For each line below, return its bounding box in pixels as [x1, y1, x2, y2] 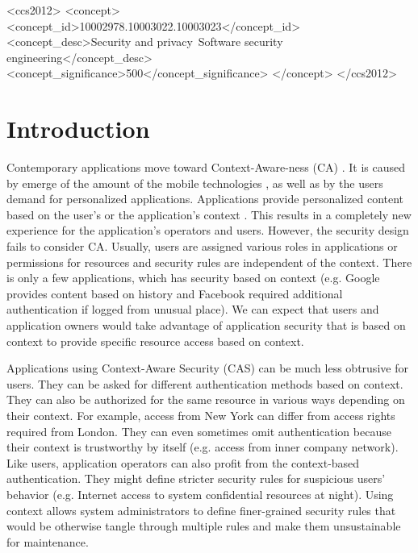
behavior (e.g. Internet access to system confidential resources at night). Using [6, 485, 394, 502]
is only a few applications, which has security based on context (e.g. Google [6, 269, 380, 286]
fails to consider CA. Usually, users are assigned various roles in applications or [6, 238, 398, 255]
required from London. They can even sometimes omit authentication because [6, 422, 391, 439]
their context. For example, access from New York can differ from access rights [6, 407, 395, 423]
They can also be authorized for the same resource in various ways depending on [6, 391, 405, 408]
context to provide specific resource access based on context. [6, 332, 304, 349]
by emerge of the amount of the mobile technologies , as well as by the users [6, 174, 383, 191]
